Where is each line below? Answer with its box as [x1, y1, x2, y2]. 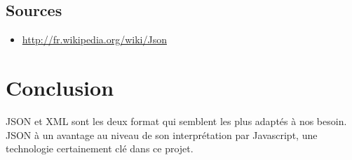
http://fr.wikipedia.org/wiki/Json [22, 32, 167, 47]
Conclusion [6, 73, 114, 101]
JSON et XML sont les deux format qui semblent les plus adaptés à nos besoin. [6, 113, 347, 128]
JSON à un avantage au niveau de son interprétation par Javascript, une [6, 127, 318, 142]
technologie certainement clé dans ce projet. [6, 141, 194, 156]
